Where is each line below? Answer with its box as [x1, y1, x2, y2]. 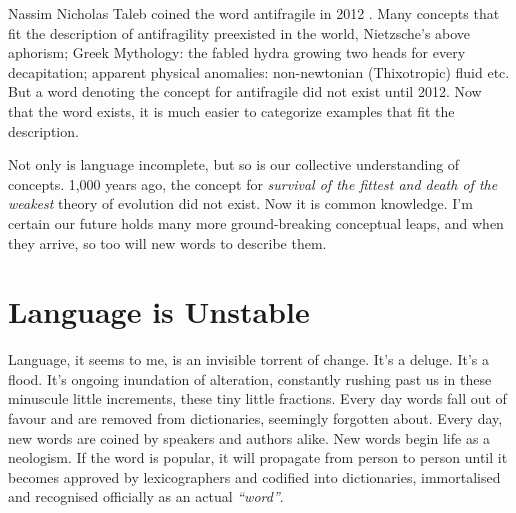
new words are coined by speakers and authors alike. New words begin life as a [8, 427, 491, 448]
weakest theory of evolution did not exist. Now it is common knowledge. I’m [8, 193, 473, 214]
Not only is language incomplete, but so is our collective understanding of [8, 154, 460, 175]
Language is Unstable [8, 291, 310, 332]
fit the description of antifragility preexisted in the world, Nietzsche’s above [8, 22, 471, 43]
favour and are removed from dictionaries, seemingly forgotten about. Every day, [8, 408, 503, 429]
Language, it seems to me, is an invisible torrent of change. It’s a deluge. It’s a [8, 349, 489, 370]
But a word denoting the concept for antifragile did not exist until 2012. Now [8, 81, 482, 102]
